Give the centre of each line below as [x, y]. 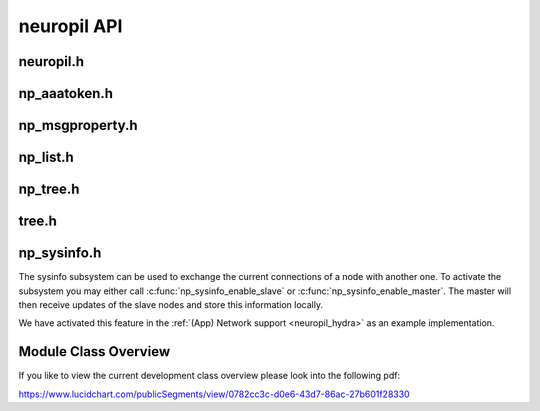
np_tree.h [49, 189]
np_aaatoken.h [66, 93]
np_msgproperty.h [78, 125]
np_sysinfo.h [60, 253]
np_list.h [46, 157]
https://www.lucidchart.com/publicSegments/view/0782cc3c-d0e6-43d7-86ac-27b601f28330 [214, 394]
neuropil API [70, 26]
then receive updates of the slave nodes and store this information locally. [171, 304]
